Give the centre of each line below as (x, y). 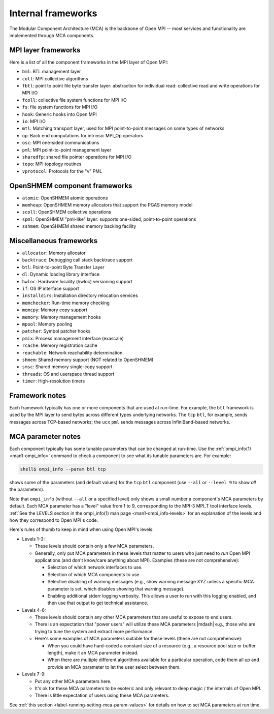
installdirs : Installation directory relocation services (80, 295)
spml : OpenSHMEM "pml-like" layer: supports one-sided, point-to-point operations (109, 219)
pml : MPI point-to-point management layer (67, 150)
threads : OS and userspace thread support (68, 374)
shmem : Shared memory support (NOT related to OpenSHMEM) (88, 360)
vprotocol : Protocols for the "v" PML (62, 171)
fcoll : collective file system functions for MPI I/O (74, 100)
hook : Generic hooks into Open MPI (59, 114)
